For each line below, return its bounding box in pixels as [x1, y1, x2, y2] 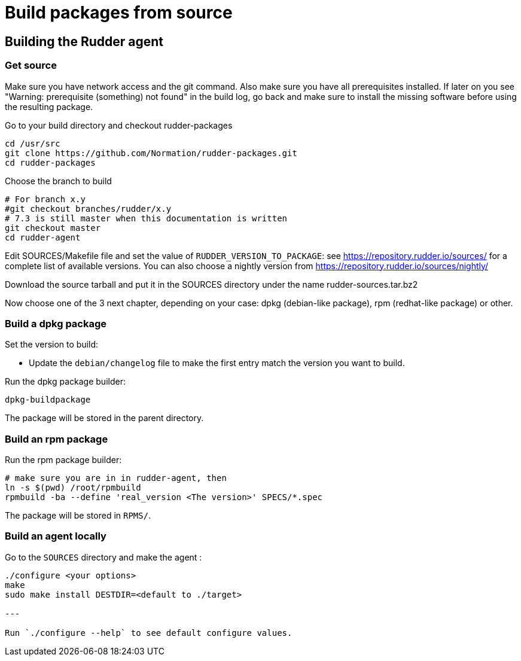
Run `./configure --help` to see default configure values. [5, 628, 293, 638]
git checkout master [5, 223, 101, 233]
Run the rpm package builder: [5, 455, 122, 465]
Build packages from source [5, 2, 233, 23]
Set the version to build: [5, 339, 99, 350]
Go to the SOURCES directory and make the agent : [5, 552, 202, 562]
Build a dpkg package [5, 317, 107, 330]
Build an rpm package [5, 432, 108, 445]
